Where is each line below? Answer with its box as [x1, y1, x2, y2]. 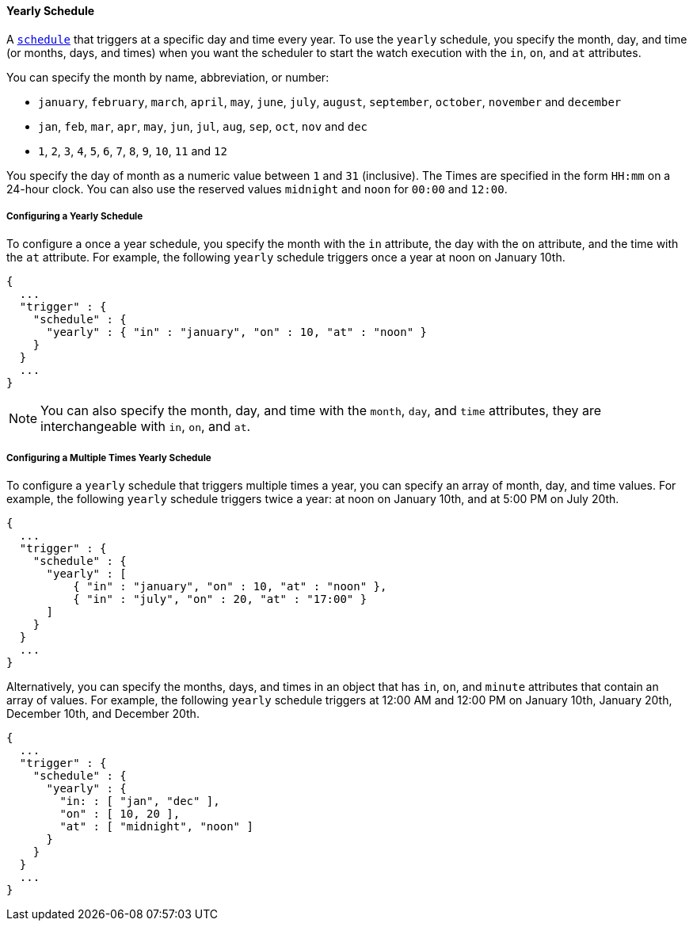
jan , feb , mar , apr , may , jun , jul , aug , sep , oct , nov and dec [38, 119, 367, 133]
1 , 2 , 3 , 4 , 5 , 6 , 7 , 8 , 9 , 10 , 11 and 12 [38, 143, 227, 158]
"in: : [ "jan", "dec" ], [59, 795, 220, 808]
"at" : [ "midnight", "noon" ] [59, 820, 253, 834]
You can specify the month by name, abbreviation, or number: [6, 70, 329, 84]
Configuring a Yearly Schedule [6, 211, 143, 222]
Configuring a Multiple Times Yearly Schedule [6, 452, 211, 463]
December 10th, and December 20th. [6, 707, 200, 721]
